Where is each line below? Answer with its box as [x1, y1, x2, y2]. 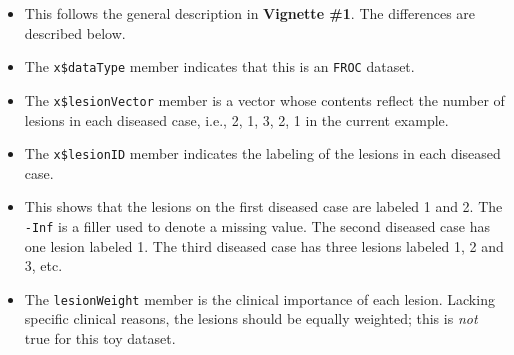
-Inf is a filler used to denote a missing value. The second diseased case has [24, 215, 491, 236]
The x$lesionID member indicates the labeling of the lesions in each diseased [24, 143, 501, 164]
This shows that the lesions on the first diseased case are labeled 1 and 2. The [24, 196, 503, 217]
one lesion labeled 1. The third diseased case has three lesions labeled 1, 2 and [24, 235, 504, 256]
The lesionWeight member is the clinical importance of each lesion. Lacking [24, 288, 495, 309]
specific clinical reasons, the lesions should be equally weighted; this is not [24, 308, 478, 329]
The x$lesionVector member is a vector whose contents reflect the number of [24, 89, 505, 110]
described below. [24, 22, 126, 43]
